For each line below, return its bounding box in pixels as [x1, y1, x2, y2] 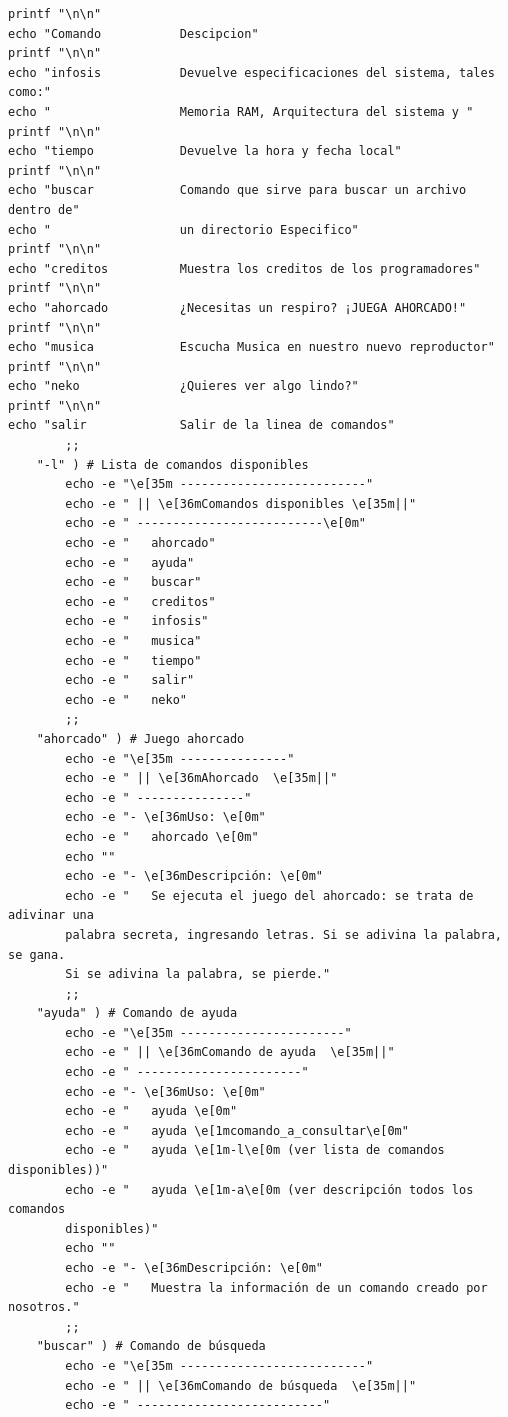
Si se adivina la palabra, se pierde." [65, 967, 331, 982]
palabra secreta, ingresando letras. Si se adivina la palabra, [65, 927, 502, 942]
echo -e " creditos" [65, 594, 216, 609]
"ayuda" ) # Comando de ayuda [36, 1006, 238, 1021]
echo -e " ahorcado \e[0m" [65, 829, 259, 844]
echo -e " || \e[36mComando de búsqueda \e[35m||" [65, 1378, 417, 1393]
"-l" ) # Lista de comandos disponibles [36, 457, 309, 472]
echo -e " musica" [65, 634, 202, 648]
